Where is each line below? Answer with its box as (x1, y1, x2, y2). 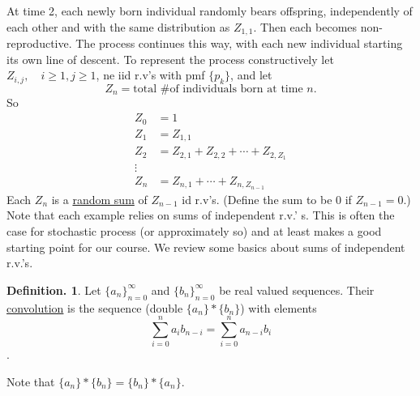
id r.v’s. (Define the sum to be (182, 190, 332, 207)
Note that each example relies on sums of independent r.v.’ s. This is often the (6, 207, 395, 224)
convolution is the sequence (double (6, 299, 183, 316)
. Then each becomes (253, 18, 358, 35)
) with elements (240, 299, 317, 316)
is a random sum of (51, 190, 148, 207)
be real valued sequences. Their (219, 281, 375, 298)
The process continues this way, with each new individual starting (75, 35, 403, 52)
